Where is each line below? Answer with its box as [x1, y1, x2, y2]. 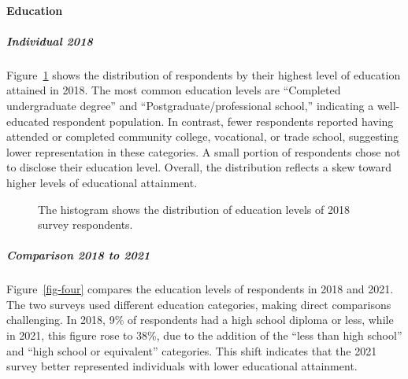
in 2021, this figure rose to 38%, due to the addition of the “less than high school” [6, 327, 402, 344]
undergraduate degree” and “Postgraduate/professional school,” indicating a [6, 97, 374, 113]
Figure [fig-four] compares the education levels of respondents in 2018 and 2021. [6, 281, 394, 297]
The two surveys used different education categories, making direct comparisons [6, 296, 391, 312]
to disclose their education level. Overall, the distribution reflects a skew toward [6, 159, 392, 175]
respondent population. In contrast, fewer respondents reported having [53, 112, 394, 129]
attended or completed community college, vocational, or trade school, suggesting [6, 128, 399, 145]
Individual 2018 [6, 32, 93, 49]
